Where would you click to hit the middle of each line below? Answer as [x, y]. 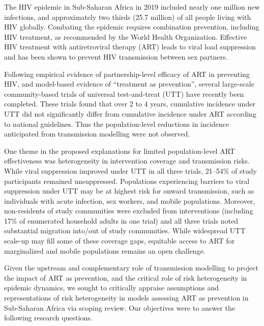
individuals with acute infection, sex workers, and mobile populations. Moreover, [130, 200]
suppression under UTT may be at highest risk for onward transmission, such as [129, 191]
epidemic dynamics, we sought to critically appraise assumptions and [112, 288]
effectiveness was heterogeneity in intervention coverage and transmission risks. [127, 161]
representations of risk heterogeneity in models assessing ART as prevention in [126, 298]
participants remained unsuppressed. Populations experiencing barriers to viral [127, 181]
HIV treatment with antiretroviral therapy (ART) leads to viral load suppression [130, 47]
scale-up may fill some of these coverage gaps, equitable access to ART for [120, 241]
